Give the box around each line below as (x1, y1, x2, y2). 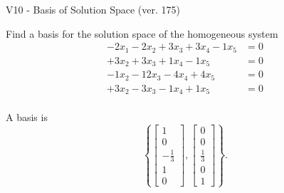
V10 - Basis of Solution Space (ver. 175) (6, 2, 180, 16)
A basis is (6, 110, 48, 125)
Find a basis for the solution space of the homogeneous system (6, 26, 278, 41)
